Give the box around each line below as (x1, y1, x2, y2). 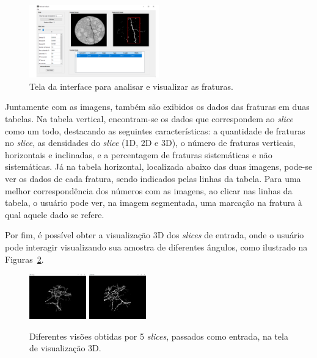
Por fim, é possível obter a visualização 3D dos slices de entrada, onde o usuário (5, 228, 304, 241)
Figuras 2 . (5, 252, 44, 265)
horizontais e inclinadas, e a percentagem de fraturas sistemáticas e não (5, 148, 272, 161)
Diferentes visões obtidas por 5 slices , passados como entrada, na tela (29, 329, 288, 342)
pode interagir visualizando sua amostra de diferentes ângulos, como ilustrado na (5, 240, 308, 253)
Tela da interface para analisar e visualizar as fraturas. (29, 79, 233, 92)
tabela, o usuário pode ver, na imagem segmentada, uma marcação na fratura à (5, 196, 302, 209)
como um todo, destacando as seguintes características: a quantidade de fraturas (5, 124, 305, 137)
